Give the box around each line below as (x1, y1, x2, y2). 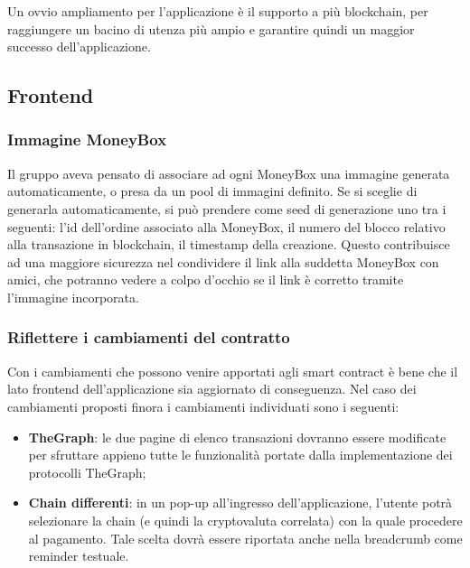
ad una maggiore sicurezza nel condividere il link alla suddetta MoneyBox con (7, 252, 439, 271)
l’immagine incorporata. (7, 287, 139, 306)
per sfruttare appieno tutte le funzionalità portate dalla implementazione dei (28, 445, 453, 464)
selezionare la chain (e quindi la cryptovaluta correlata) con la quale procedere (28, 510, 463, 529)
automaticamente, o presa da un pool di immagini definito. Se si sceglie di (7, 182, 418, 200)
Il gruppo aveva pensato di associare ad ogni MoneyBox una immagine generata (7, 163, 450, 182)
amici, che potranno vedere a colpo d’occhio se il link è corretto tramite (7, 270, 404, 289)
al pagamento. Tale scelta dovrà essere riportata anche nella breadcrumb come (28, 528, 463, 547)
